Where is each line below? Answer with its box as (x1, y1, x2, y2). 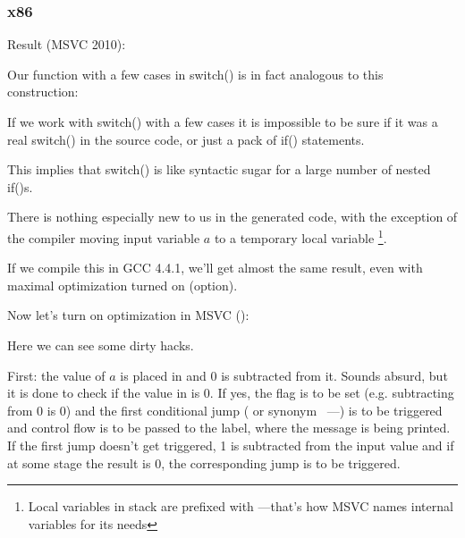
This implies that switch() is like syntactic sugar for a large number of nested (7, 160, 431, 179)
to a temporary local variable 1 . (214, 225, 387, 247)
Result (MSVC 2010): (7, 35, 126, 54)
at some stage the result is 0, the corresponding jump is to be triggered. (7, 453, 401, 472)
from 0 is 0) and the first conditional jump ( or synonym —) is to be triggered (7, 400, 443, 419)
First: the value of (7, 366, 106, 384)
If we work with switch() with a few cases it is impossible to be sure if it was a (7, 113, 438, 130)
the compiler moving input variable (7, 228, 200, 247)
